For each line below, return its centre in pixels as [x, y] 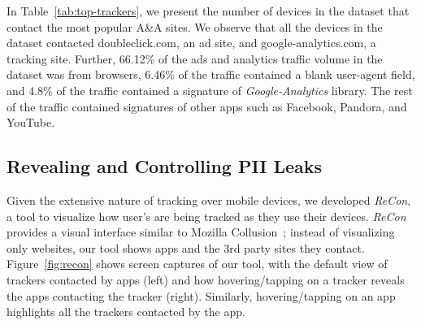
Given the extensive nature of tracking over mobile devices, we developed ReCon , [209, 199]
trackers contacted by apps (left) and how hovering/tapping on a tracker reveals [206, 279]
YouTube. [31, 122]
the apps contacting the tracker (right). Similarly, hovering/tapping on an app [201, 295]
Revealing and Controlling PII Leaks [165, 166]
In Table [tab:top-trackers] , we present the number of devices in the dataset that [208, 11]
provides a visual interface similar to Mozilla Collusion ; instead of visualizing [201, 232]
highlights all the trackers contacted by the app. [126, 312]
